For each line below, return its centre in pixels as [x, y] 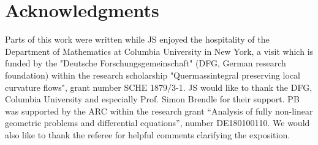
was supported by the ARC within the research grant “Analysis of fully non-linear [159, 111]
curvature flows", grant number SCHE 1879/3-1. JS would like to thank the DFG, [159, 87]
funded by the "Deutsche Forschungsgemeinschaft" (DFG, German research [146, 63]
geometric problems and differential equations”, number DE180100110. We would [157, 123]
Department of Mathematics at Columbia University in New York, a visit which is [159, 51]
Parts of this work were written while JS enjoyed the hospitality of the [137, 39]
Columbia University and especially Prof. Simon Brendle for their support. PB [152, 99]
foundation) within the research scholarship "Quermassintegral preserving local [153, 75]
